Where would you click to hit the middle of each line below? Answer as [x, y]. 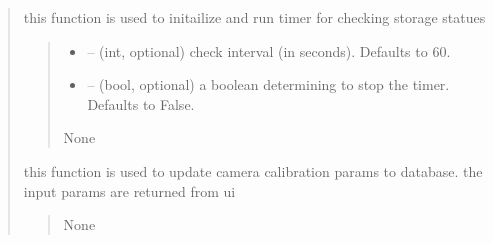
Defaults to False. [141, 103]
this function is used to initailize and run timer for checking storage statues [254, 17]
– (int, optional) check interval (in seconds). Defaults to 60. [269, 50]
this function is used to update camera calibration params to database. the [253, 170]
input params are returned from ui [129, 190]
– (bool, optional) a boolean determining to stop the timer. [268, 84]
